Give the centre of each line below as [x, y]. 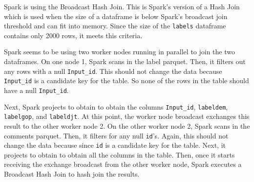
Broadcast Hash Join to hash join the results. [72, 174]
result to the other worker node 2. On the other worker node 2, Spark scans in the [127, 125]
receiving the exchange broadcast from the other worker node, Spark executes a [123, 164]
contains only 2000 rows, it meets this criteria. [73, 35]
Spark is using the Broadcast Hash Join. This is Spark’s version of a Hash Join [122, 6]
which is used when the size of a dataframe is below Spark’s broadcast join [116, 16]
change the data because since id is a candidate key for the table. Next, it [115, 145]
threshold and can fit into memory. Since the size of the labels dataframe [115, 26]
